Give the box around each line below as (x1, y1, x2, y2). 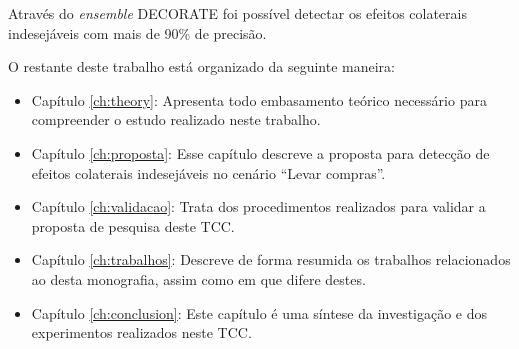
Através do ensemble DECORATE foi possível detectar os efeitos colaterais (8, 3, 467, 23)
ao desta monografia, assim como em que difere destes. (31, 268, 366, 289)
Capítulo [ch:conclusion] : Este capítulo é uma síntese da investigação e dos (31, 302, 488, 323)
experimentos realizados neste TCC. (31, 322, 252, 343)
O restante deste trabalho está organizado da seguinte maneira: (8, 56, 396, 77)
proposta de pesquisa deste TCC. (31, 215, 235, 236)
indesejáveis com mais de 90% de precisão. (8, 22, 267, 43)
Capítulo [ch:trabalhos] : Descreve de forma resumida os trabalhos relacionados (31, 249, 511, 270)
